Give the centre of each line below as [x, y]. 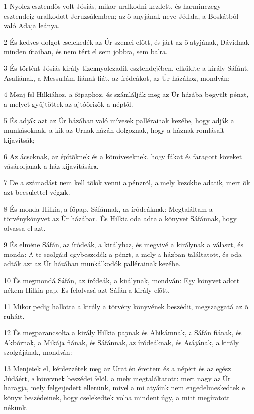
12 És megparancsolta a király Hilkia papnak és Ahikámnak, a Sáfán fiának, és [123, 333]
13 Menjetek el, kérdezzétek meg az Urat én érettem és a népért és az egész [118, 368]
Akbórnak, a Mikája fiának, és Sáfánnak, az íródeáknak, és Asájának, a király [122, 342]
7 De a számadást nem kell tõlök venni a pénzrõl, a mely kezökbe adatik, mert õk [127, 182]
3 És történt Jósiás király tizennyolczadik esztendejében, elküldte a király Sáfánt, [127, 68]
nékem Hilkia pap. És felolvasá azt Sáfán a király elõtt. [87, 290]
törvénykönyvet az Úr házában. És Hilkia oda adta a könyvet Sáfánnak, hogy [120, 218]
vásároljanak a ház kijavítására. [51, 166]
